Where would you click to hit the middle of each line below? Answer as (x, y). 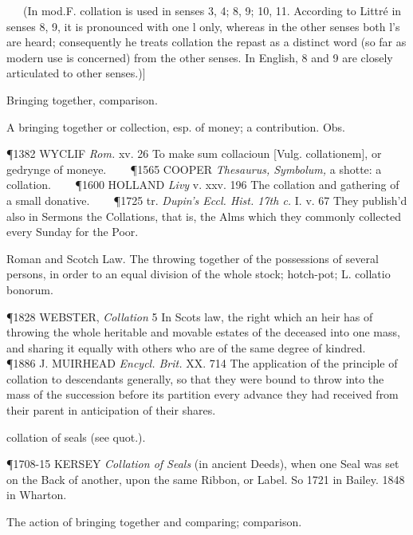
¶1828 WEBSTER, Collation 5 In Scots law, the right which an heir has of (190, 316)
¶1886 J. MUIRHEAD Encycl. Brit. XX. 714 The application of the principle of (202, 363)
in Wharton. (37, 495)
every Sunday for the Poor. (73, 232)
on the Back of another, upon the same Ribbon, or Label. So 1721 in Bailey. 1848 (206, 479)
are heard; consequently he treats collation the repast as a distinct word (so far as (206, 42)
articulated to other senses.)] (76, 73)
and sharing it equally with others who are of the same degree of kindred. (186, 347)
